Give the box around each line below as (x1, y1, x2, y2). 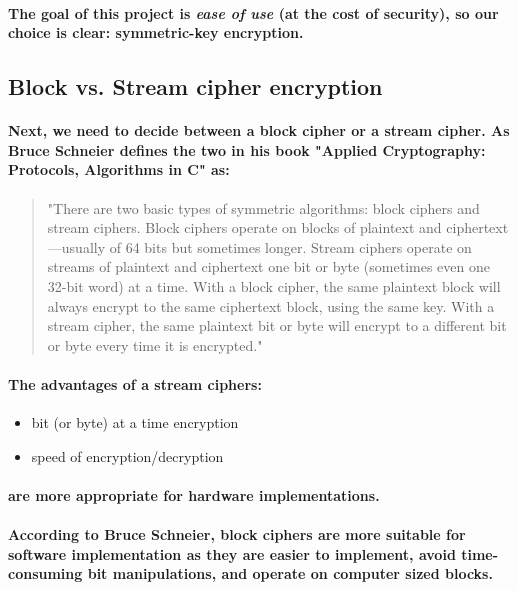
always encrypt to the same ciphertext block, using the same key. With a (47, 295, 495, 316)
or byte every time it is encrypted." (47, 334, 263, 355)
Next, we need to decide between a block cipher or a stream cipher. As (8, 120, 510, 141)
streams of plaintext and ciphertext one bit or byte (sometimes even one (47, 256, 490, 277)
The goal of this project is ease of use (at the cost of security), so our (8, 2, 499, 23)
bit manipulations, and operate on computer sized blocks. (87, 563, 493, 584)
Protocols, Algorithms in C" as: (8, 159, 230, 180)
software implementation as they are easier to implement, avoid (8, 543, 456, 564)
